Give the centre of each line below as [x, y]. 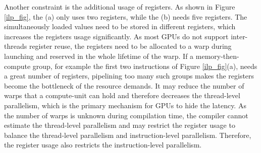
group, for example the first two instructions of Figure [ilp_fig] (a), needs [145, 66]
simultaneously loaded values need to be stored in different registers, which [120, 26]
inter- [239, 36]
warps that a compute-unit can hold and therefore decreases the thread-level [122, 95]
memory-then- [217, 56]
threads [16, 46]
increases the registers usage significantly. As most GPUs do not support [116, 36]
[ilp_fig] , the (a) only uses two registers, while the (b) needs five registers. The [126, 16]
